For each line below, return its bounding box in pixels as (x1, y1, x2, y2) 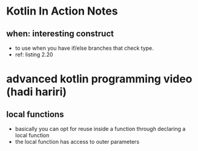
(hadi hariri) (6, 85, 67, 99)
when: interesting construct (6, 29, 114, 39)
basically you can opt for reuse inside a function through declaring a (15, 126, 186, 132)
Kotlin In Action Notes (6, 4, 118, 18)
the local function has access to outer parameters (15, 138, 140, 145)
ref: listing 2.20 (15, 51, 53, 58)
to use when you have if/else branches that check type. (15, 44, 154, 52)
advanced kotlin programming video (6, 72, 193, 86)
